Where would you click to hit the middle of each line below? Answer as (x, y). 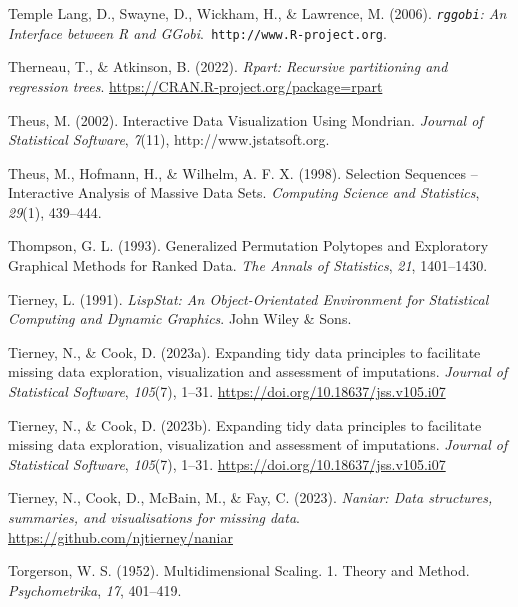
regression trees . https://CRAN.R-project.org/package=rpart (195, 85)
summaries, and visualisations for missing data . (154, 517)
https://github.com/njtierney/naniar (120, 536)
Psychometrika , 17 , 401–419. (95, 589)
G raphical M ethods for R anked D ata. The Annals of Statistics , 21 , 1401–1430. (248, 265)
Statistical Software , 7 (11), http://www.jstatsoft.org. (169, 139)
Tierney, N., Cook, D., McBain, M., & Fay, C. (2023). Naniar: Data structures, (250, 497)
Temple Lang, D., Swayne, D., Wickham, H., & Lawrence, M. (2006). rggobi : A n (257, 13)
